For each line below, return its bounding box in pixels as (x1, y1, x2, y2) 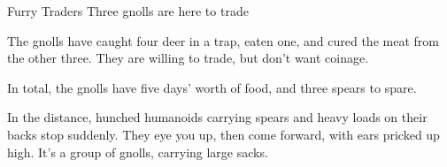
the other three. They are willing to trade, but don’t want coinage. (7, 49, 369, 67)
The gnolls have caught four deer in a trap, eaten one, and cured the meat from (7, 31, 439, 49)
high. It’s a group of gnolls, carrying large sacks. (7, 142, 268, 161)
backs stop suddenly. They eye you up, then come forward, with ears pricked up (7, 125, 440, 143)
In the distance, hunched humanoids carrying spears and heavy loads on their (7, 108, 428, 126)
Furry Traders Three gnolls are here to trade (7, 2, 249, 19)
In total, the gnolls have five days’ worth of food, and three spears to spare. (7, 78, 417, 96)
